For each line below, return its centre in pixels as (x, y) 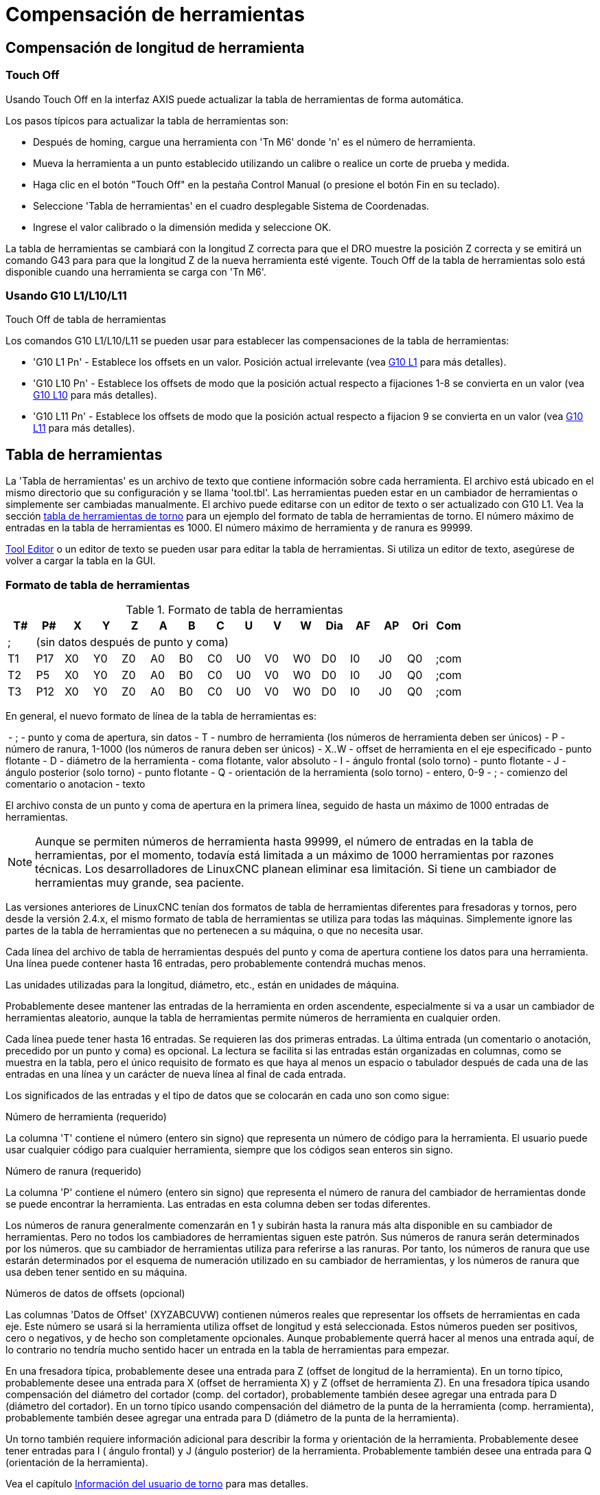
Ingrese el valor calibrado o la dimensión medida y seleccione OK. (182, 227)
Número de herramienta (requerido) (86, 1116)
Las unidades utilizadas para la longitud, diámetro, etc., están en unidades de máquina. (203, 984)
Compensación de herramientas (155, 14)
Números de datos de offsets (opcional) (95, 1293)
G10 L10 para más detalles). (95, 395)
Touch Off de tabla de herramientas (86, 320)
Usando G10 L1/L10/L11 (66, 295)
